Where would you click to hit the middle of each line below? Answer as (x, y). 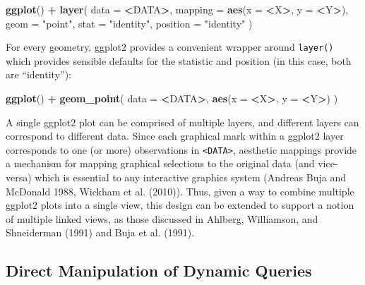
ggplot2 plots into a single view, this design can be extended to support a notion (180, 205)
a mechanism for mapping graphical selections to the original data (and (160, 163)
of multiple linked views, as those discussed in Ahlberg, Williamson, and (162, 218)
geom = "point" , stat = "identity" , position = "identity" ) (129, 23)
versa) (19, 177)
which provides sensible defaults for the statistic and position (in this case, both (179, 60)
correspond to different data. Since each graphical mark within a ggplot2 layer (175, 136)
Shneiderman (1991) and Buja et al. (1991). (100, 232)
